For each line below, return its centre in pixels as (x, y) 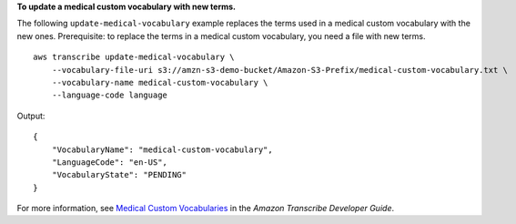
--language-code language (110, 95)
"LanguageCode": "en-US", (110, 162)
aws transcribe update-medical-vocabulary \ (134, 57)
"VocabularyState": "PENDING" (119, 175)
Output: (31, 116)
